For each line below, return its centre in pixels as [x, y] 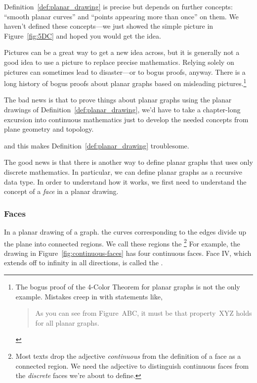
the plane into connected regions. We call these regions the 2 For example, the [122, 242]
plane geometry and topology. [49, 129]
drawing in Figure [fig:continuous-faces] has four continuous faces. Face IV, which [128, 253]
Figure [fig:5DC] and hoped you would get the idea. [83, 35]
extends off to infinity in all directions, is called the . [84, 263]
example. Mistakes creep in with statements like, [89, 296]
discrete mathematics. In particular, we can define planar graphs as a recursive [123, 171]
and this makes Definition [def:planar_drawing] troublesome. [97, 145]
